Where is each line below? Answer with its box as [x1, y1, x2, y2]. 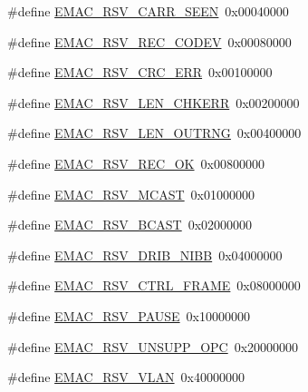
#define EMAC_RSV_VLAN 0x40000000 [7, 367, 245, 387]
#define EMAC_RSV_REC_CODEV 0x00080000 [7, 32, 292, 51]
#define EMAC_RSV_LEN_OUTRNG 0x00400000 [7, 123, 302, 142]
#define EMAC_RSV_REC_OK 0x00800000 [7, 153, 265, 172]
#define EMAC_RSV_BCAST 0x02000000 [7, 215, 253, 234]
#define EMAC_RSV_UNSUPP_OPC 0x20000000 [7, 337, 299, 356]
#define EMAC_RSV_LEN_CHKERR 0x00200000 [7, 93, 300, 112]
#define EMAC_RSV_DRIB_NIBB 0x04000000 [7, 245, 283, 264]
